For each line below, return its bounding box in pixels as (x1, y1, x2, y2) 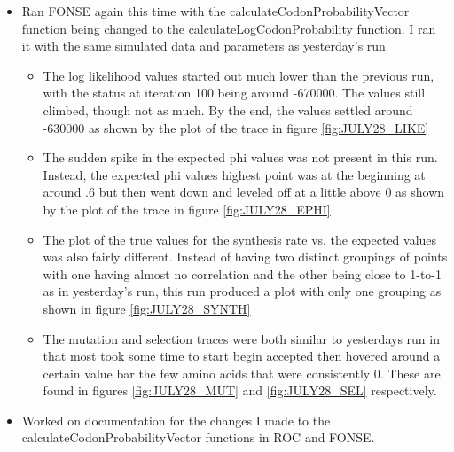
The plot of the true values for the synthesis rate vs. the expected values (43, 230, 437, 248)
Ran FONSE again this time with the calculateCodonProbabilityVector (21, 2, 410, 19)
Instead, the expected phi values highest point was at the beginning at (43, 165, 426, 183)
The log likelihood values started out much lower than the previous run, (43, 66, 434, 84)
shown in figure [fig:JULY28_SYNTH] (43, 299, 251, 317)
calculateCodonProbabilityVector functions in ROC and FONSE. (21, 428, 375, 447)
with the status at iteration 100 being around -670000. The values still (43, 83, 426, 102)
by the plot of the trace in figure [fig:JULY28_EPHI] (43, 199, 331, 218)
